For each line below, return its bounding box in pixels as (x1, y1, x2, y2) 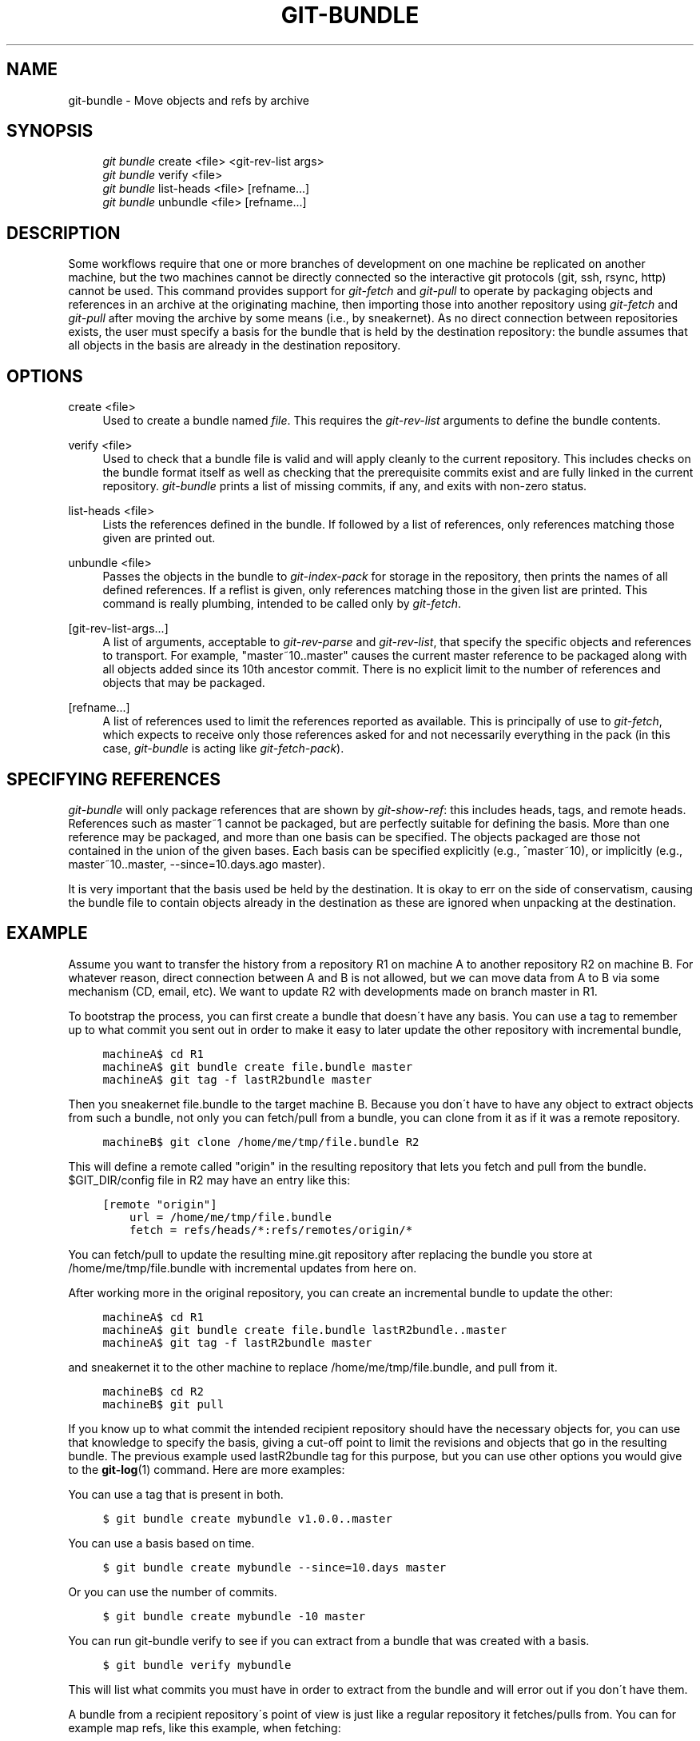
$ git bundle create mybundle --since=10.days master (102, 1560, 447, 1574)
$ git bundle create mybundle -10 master (102, 1609, 366, 1623)
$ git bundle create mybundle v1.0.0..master (102, 1511, 392, 1525)
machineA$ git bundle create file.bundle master (102, 1060, 413, 1073)
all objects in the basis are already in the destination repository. (68, 338, 401, 353)
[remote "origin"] (102, 1197, 217, 1211)
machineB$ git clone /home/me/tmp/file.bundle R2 (102, 1135, 420, 1148)
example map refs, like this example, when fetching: (68, 1720, 341, 1735)
